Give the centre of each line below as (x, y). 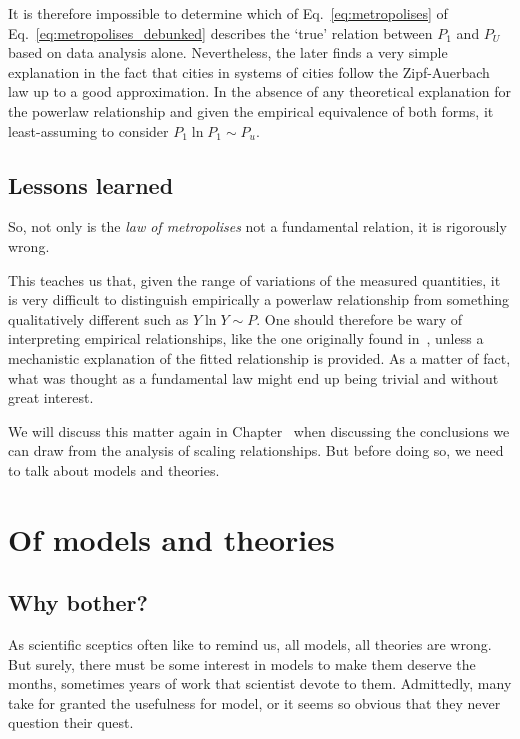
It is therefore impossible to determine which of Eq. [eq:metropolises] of (228, 13)
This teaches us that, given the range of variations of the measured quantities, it (254, 279)
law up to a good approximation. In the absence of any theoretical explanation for (260, 91)
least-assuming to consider (88, 130)
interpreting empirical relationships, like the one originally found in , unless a (246, 338)
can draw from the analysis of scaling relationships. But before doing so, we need (256, 450)
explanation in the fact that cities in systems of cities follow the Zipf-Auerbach (249, 71)
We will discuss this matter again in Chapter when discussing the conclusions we (259, 430)
